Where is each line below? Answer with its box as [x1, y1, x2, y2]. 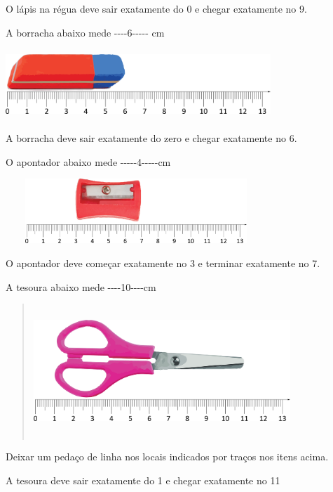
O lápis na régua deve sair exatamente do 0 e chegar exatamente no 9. [6, 1, 307, 15]
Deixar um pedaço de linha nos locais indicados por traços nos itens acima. [6, 449, 329, 464]
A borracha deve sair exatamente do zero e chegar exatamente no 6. [6, 131, 297, 145]
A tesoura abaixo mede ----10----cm [6, 279, 156, 294]
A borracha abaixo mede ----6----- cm [6, 25, 165, 39]
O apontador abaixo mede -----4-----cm [6, 154, 171, 169]
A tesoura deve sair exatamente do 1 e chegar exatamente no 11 [6, 472, 280, 487]
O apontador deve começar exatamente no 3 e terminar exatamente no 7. [6, 255, 320, 270]
